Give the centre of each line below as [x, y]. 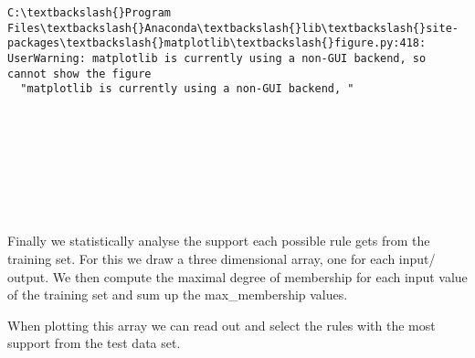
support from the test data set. [94, 343]
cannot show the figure [79, 74]
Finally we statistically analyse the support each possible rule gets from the [219, 241]
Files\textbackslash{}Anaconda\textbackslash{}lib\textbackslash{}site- [233, 28]
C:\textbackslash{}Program [89, 13]
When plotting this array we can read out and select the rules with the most [222, 325]
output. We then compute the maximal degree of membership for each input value [237, 276]
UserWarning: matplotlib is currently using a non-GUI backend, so [217, 58]
